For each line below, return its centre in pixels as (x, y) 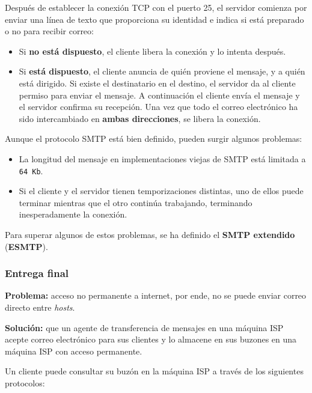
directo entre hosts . (40, 307)
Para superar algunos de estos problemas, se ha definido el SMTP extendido (150, 234)
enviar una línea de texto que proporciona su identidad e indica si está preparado (154, 19)
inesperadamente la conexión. (73, 214)
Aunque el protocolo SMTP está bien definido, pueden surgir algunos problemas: (154, 139)
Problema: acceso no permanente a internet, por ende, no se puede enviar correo (156, 295)
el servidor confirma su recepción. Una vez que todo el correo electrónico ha (158, 107)
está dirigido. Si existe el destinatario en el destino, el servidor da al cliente (157, 83)
